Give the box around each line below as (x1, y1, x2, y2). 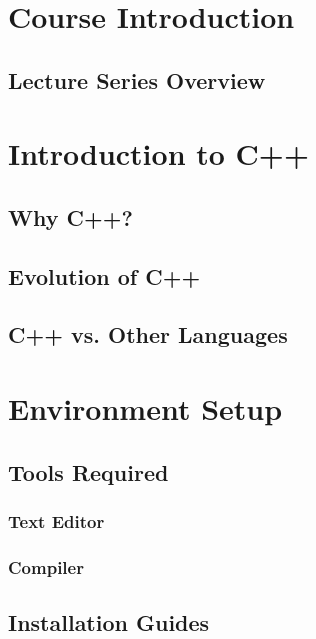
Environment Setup (8, 388, 283, 429)
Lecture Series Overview (8, 64, 266, 95)
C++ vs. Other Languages (8, 319, 288, 350)
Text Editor (8, 508, 105, 533)
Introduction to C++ (8, 133, 309, 174)
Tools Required (8, 456, 169, 487)
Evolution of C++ (8, 260, 201, 291)
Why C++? (8, 201, 133, 232)
